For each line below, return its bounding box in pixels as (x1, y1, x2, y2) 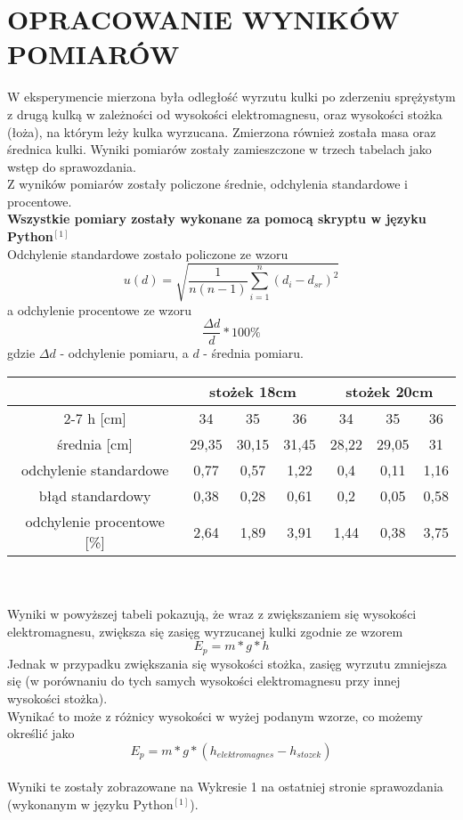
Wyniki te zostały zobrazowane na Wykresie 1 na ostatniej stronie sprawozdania (7, 777, 443, 796)
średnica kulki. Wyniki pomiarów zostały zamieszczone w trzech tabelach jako (7, 140, 432, 158)
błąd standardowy (38, 485, 151, 507)
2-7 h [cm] (63, 408, 126, 429)
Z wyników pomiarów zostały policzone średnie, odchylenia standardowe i (7, 175, 408, 193)
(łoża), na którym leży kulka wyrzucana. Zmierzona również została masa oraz (7, 122, 436, 141)
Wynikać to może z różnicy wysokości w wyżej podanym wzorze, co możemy (7, 706, 423, 725)
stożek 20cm (345, 381, 434, 402)
